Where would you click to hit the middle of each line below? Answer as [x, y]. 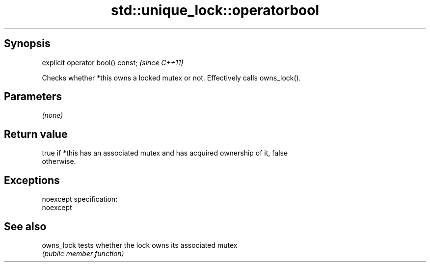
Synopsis [27, 44]
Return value [36, 134]
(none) [53, 115]
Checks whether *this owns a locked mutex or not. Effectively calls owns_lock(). [171, 78]
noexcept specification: [80, 199]
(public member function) [83, 253]
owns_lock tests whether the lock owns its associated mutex [140, 245]
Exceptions [32, 180]
